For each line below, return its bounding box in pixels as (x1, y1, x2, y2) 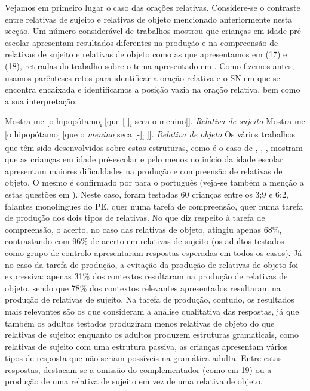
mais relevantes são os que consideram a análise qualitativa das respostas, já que (5, 304, 299, 317)
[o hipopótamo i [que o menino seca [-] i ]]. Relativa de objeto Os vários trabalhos (5, 128, 296, 142)
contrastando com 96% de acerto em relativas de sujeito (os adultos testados (5, 235, 284, 247)
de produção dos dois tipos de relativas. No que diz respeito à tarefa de (5, 211, 265, 224)
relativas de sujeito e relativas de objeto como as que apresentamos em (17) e (5, 48, 287, 60)
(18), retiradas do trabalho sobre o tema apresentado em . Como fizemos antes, (5, 59, 294, 72)
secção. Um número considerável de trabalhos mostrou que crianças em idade (5, 24, 287, 37)
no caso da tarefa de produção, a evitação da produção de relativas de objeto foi (5, 258, 299, 270)
